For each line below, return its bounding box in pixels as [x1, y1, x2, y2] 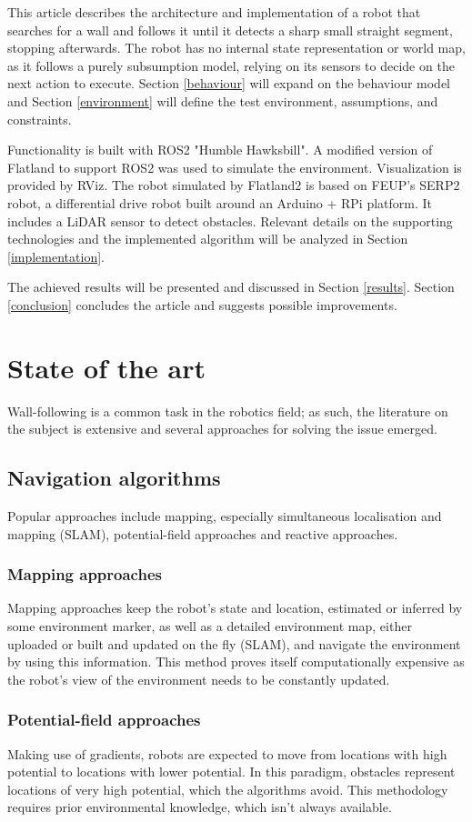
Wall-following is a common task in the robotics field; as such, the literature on [7, 401, 448, 420]
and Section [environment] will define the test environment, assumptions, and [7, 91, 438, 110]
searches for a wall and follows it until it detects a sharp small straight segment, [7, 20, 453, 39]
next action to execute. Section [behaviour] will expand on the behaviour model [7, 74, 451, 93]
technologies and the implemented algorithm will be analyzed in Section [7, 229, 408, 248]
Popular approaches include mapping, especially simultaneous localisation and [7, 506, 442, 526]
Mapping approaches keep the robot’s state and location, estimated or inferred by [7, 598, 463, 617]
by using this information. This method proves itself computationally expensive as [7, 652, 465, 671]
